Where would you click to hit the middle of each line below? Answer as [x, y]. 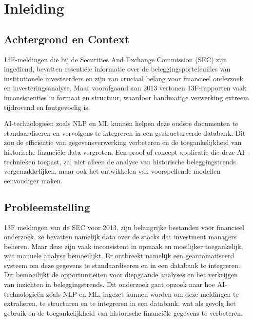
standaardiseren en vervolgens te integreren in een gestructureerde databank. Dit [125, 133]
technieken [20, 161]
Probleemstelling [47, 206]
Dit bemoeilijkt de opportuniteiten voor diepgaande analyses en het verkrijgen [121, 275]
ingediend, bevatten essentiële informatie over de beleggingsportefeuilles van [117, 69]
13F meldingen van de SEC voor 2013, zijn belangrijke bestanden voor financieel [124, 227]
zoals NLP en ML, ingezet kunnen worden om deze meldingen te [142, 294]
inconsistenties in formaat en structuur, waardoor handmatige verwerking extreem [126, 97]
